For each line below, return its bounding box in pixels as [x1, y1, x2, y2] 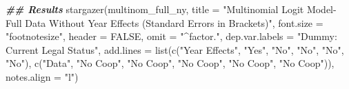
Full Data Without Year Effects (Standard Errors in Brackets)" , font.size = [6, 15, 323, 30]
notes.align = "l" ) [6, 69, 79, 83]
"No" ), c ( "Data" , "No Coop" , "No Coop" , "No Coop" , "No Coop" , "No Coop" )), [6, 56, 335, 70]
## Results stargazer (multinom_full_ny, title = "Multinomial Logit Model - [6, 2, 337, 16]
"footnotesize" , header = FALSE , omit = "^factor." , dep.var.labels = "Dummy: [6, 29, 337, 43]
